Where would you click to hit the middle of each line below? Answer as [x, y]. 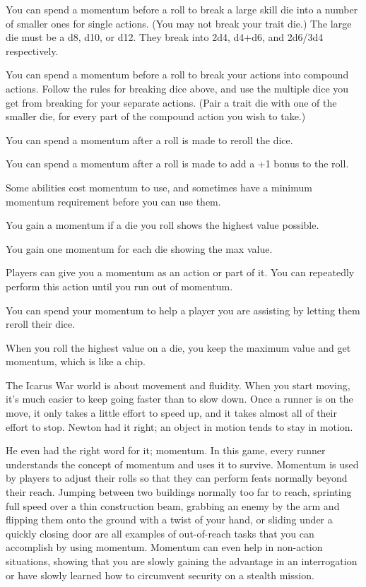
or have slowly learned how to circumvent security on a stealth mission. [160, 575]
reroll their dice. [41, 324]
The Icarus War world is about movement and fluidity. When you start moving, [178, 385]
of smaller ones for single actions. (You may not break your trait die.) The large [179, 23]
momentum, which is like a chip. [76, 361]
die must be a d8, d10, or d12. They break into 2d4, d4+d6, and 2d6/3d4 [165, 37]
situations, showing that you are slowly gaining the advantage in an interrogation [182, 561]
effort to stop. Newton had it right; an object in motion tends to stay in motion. [179, 426]
